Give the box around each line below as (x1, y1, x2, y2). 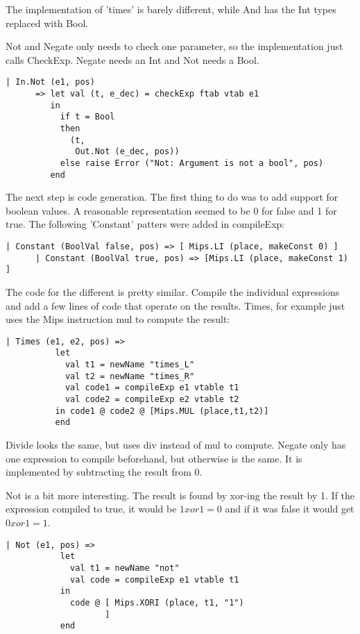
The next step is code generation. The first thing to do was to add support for (6, 190, 338, 204)
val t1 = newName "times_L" (65, 360, 195, 370)
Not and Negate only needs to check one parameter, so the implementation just (6, 39, 343, 53)
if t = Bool (60, 112, 115, 122)
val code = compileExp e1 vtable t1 (70, 574, 239, 585)
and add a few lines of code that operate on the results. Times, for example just (6, 298, 345, 312)
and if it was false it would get (225, 501, 354, 516)
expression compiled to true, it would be (6, 501, 177, 516)
